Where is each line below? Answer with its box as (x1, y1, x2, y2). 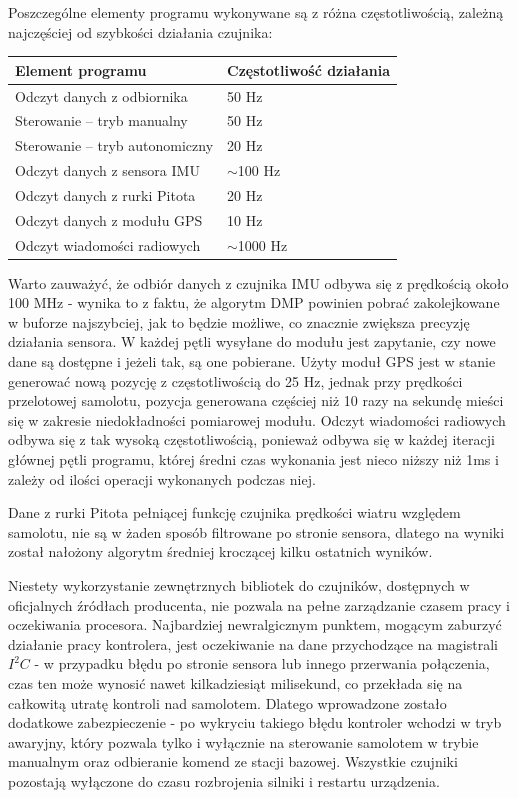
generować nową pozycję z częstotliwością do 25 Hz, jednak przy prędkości (8, 370, 463, 391)
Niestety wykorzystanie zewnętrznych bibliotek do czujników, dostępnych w (8, 575, 470, 595)
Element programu (15, 59, 147, 80)
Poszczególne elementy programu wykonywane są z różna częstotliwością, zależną (8, 2, 504, 22)
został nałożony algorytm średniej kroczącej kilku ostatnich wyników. (8, 541, 433, 562)
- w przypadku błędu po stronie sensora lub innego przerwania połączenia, (34, 653, 490, 674)
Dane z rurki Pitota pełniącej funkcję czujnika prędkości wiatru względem (8, 502, 461, 523)
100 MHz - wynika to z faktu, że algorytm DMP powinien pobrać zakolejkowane (8, 292, 500, 313)
